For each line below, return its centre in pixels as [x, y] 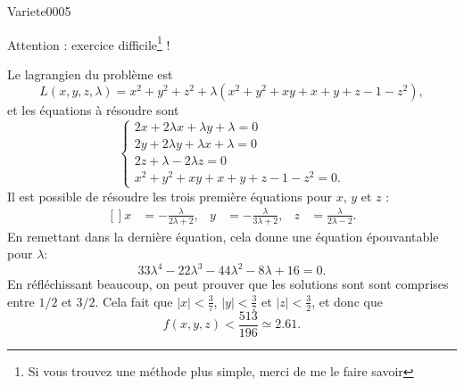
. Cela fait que [134, 301]
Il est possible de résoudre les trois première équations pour [170, 196]
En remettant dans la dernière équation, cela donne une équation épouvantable [223, 236]
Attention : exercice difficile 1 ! [89, 43]
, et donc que [347, 301]
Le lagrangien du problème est [90, 74]
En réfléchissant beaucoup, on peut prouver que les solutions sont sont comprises [228, 284]
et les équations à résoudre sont [93, 110]
